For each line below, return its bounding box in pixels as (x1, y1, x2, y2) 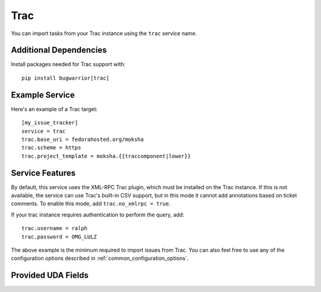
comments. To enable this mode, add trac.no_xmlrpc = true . (11, 200, 171, 208)
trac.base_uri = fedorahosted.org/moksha (21, 136, 144, 143)
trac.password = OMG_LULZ (21, 233, 97, 240)
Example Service (11, 90, 75, 100)
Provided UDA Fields (11, 271, 89, 281)
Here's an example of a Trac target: (11, 105, 98, 112)
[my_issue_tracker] (21, 120, 78, 126)
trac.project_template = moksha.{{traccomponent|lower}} (21, 152, 191, 159)
